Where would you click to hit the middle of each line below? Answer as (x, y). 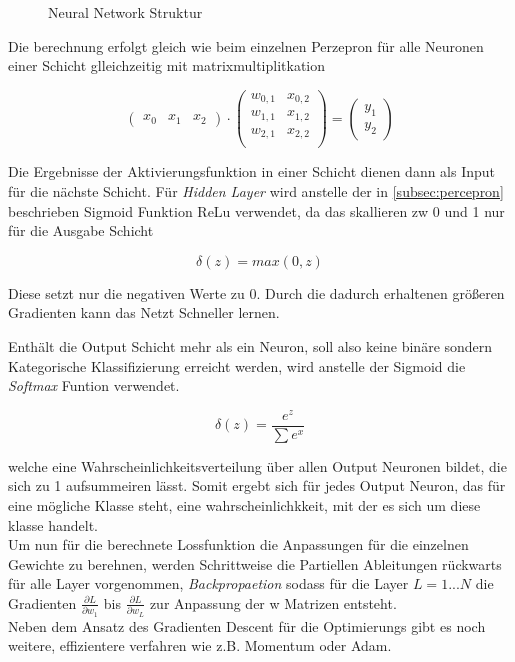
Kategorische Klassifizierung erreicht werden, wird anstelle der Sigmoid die (237, 365)
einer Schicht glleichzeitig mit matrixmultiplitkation (167, 65)
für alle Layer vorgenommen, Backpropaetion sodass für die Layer (208, 583)
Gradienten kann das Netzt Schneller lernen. (144, 312)
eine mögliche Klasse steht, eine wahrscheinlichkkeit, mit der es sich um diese (244, 505)
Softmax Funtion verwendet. (94, 385)
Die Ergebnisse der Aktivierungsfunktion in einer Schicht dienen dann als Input (252, 171)
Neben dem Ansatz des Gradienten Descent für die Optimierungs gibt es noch (247, 625)
